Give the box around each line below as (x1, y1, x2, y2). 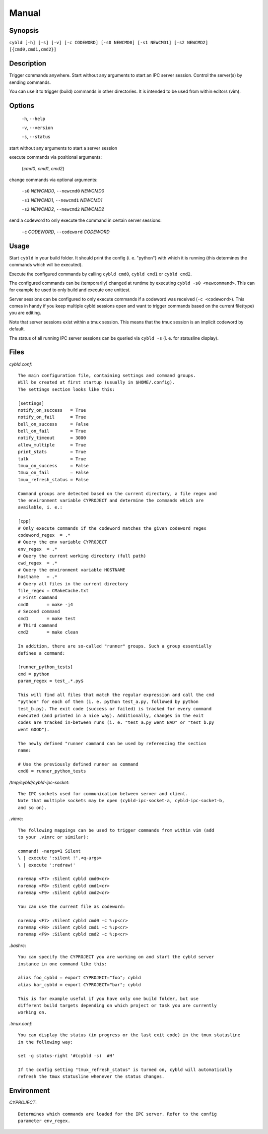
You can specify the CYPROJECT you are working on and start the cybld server (18, 954, 214, 960)
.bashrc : (9, 943, 26, 948)
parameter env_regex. (18, 1118, 70, 1124)
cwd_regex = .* (18, 560, 58, 566)
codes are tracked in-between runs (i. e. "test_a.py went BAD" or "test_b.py (18, 720, 214, 725)
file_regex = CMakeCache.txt (18, 588, 89, 594)
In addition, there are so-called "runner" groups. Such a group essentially (18, 643, 212, 649)
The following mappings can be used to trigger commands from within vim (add (18, 827, 214, 833)
